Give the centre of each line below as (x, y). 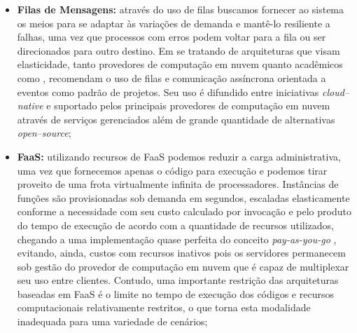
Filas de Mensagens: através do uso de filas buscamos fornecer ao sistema (181, 9)
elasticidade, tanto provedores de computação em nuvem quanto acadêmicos (180, 64)
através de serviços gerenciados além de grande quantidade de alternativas (176, 119)
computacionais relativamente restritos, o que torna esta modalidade (164, 307)
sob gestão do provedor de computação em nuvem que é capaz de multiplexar (183, 266)
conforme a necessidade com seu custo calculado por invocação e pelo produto (184, 211)
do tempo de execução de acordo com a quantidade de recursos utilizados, (175, 225)
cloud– (336, 91)
